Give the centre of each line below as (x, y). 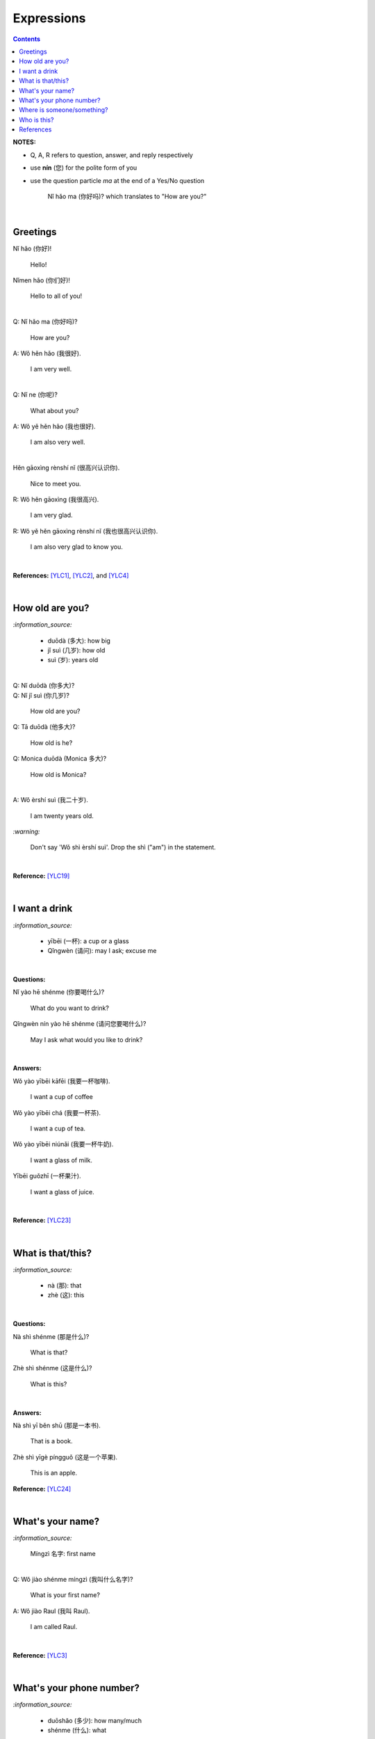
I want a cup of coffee (62, 1097)
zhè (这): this (66, 1295)
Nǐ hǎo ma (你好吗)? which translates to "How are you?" (127, 197)
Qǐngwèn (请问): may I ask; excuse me (102, 951)
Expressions (49, 18)
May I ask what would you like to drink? (86, 1039)
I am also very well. (58, 442)
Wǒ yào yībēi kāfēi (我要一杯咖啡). (61, 1081)
